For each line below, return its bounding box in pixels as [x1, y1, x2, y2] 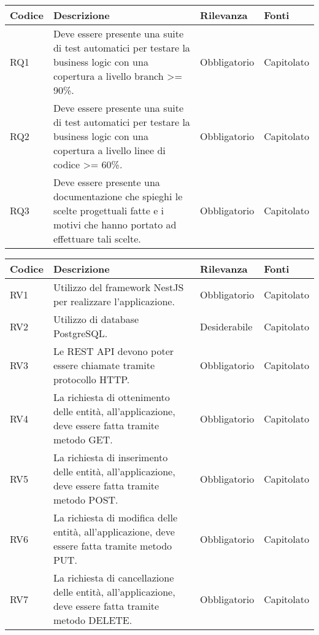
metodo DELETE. [53, 613, 133, 627]
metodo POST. [53, 493, 118, 507]
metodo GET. [53, 432, 113, 446]
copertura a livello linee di [53, 143, 166, 157]
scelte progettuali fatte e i [53, 203, 164, 217]
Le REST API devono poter [53, 344, 174, 358]
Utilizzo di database [53, 312, 139, 326]
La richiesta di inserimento [53, 450, 168, 464]
